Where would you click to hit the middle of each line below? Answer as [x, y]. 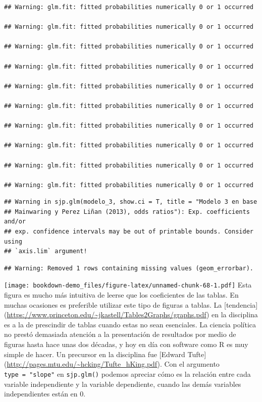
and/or [15, 222]
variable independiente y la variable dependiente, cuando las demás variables [123, 384]
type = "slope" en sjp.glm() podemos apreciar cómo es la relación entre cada [127, 374]
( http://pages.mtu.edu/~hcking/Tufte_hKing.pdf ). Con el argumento [112, 364]
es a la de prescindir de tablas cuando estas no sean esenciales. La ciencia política [130, 324]
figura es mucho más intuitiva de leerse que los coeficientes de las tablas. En [121, 295]
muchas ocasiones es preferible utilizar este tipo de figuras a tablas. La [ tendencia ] [131, 304]
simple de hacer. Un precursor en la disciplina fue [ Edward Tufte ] [105, 354]
